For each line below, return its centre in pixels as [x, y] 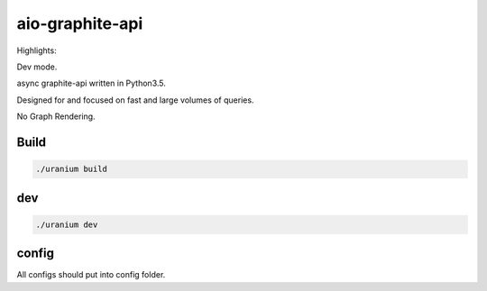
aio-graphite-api [80, 23]
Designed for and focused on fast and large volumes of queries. [135, 100]
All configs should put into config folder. [91, 275]
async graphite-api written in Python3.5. [92, 83]
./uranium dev [67, 224]
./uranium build [72, 169]
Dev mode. [37, 67]
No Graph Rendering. [56, 116]
